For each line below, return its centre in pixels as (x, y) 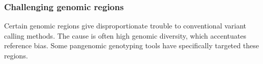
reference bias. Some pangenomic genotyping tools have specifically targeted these (131, 45)
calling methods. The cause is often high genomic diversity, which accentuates (125, 35)
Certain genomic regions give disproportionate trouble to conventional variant (125, 26)
